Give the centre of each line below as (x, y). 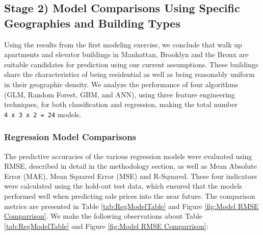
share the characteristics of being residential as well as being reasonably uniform (129, 74)
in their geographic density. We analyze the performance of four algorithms (121, 84)
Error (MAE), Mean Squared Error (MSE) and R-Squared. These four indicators (130, 176)
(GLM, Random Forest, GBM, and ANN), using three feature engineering (120, 94)
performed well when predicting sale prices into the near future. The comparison (130, 196)
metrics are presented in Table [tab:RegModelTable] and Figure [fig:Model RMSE (131, 206)
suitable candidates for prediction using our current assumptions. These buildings (131, 64)
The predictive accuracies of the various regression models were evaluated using (128, 156)
